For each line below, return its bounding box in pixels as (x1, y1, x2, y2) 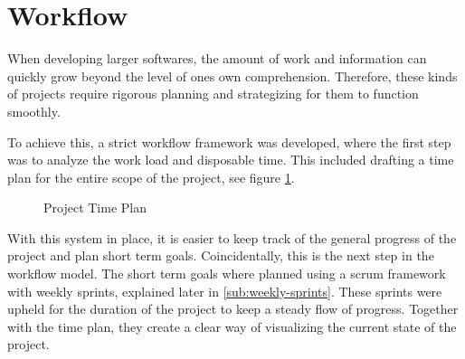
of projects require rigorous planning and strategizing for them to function (7, 84, 419, 103)
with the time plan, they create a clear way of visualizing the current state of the (7, 316, 457, 335)
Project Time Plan (43, 198, 147, 217)
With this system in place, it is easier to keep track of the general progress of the (7, 228, 457, 247)
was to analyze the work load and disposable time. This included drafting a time (7, 150, 454, 169)
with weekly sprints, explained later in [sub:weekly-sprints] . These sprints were (7, 281, 442, 300)
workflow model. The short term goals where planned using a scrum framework (7, 264, 446, 283)
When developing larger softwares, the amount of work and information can (7, 49, 427, 68)
